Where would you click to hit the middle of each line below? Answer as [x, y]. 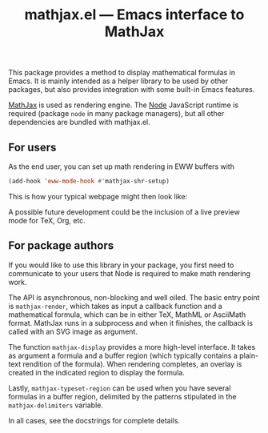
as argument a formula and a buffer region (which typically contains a [123, 355]
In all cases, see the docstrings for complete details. [94, 420]
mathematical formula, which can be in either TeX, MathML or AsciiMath [127, 315]
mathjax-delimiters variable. [56, 405]
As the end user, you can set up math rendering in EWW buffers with [121, 166]
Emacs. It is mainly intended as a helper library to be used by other [118, 81]
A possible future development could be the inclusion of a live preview [124, 212]
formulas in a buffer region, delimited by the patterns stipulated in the [123, 396]
